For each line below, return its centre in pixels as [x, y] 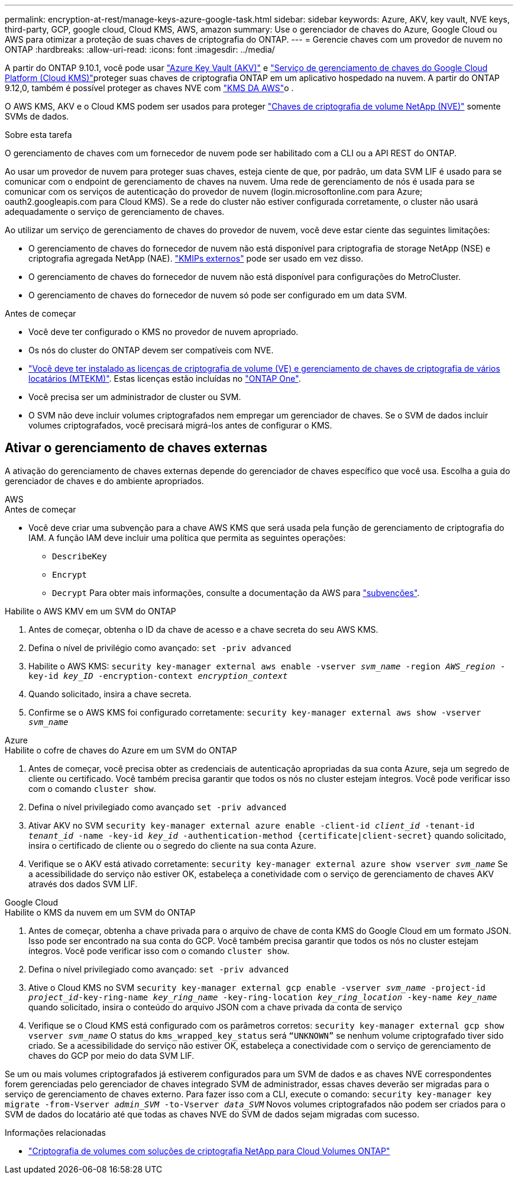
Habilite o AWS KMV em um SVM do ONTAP [90, 611]
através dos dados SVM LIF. [83, 884]
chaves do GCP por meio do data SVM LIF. [111, 1055]
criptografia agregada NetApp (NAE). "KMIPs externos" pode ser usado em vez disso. [196, 258]
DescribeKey [80, 556]
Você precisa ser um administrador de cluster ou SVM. [135, 397]
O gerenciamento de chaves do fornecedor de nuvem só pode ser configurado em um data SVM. [218, 295]
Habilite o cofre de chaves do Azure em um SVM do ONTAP [121, 750]
